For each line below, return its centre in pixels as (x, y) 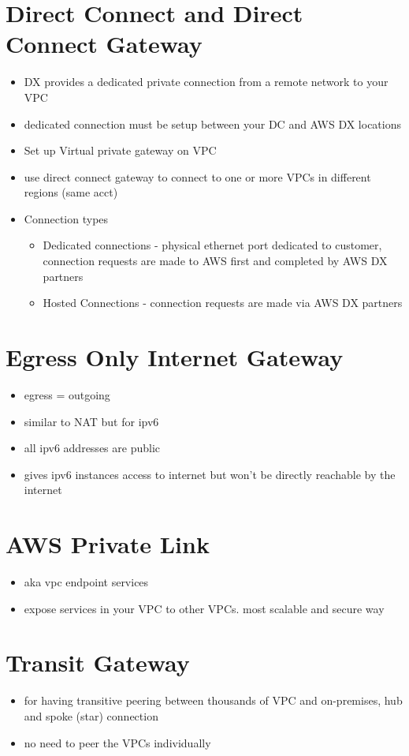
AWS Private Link (108, 544)
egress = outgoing (67, 394)
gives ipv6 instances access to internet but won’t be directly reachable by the (210, 474)
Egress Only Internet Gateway (175, 357)
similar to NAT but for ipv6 (91, 421)
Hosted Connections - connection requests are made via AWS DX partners (223, 303)
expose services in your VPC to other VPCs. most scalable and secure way (204, 608)
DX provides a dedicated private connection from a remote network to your (206, 82)
